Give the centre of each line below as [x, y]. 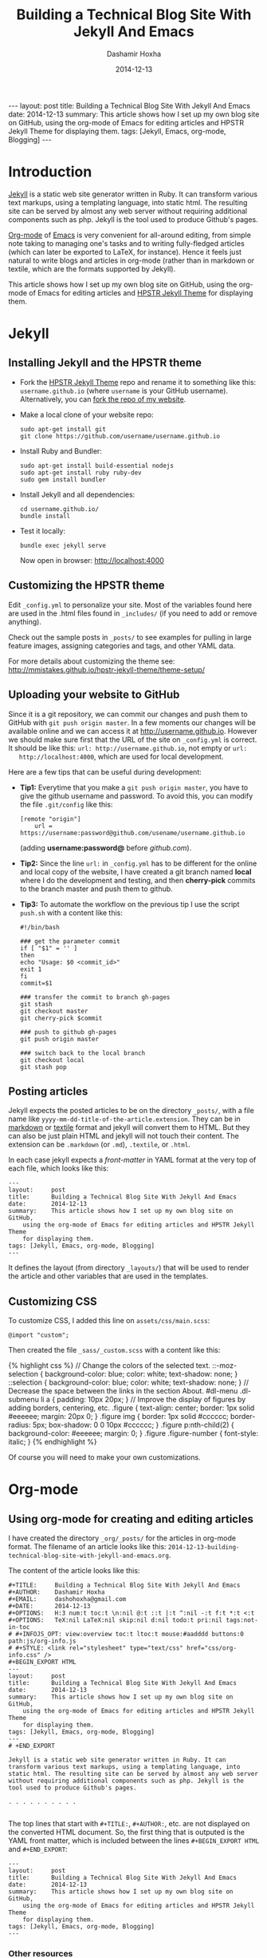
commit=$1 [36, 983]
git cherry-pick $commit [61, 1018]
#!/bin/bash [39, 927]
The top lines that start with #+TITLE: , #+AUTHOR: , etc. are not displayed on [129, 1824]
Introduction [50, 172]
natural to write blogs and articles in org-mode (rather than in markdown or [132, 260]
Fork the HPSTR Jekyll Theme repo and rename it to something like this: [138, 382]
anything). [25, 621]
